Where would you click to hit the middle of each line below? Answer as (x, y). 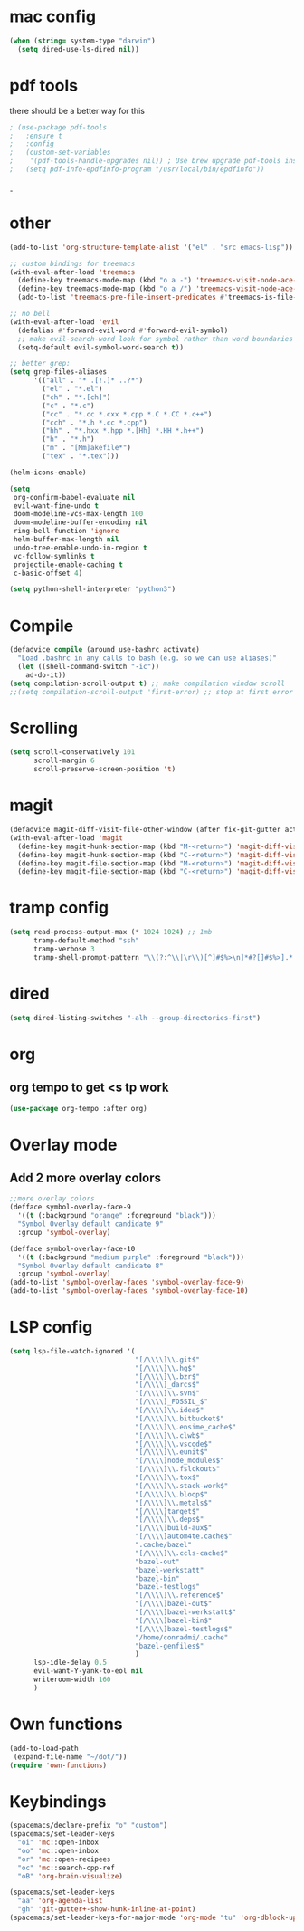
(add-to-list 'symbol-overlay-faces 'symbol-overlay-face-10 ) (129, 1291)
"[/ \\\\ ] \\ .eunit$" (171, 1452)
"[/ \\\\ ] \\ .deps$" (169, 1520)
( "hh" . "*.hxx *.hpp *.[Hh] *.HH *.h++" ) (123, 431)
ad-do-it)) (46, 675)
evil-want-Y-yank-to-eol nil (88, 1671)
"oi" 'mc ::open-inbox (58, 1843)
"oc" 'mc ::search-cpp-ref (66, 1868)
